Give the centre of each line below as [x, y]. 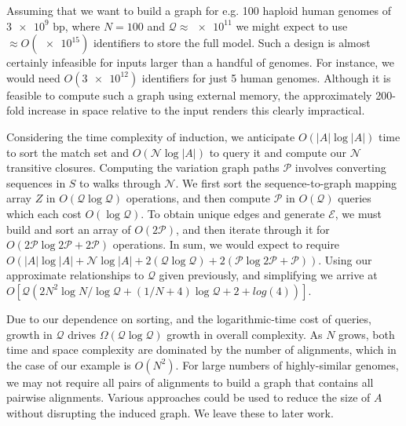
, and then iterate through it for [253, 229]
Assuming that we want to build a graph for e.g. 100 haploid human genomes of [199, 10]
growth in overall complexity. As [245, 334]
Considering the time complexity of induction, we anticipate [151, 136]
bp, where [77, 25]
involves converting [340, 167]
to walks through [120, 182]
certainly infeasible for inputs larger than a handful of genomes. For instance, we [200, 62]
